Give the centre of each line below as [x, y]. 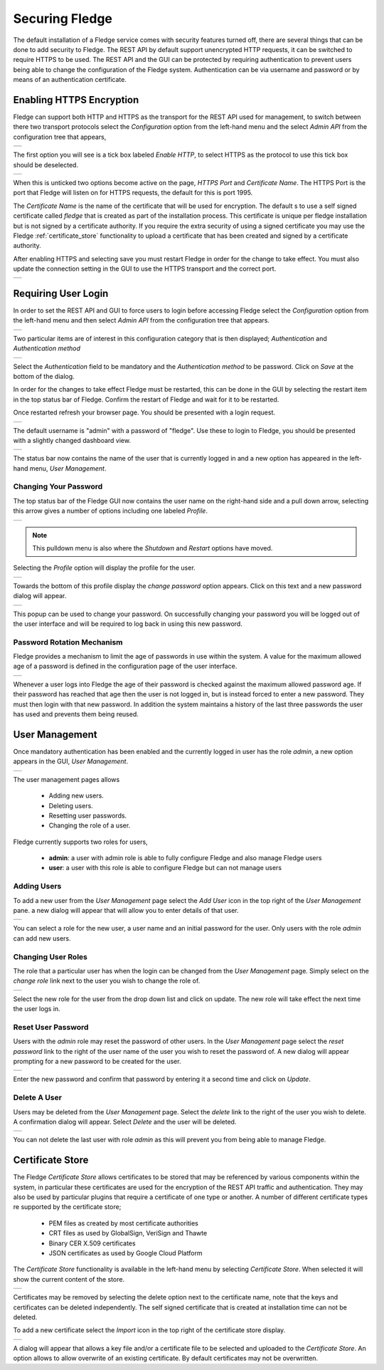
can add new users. [42, 938]
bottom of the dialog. [44, 376]
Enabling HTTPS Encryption [76, 100]
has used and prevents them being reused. [76, 714]
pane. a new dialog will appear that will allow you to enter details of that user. [126, 910]
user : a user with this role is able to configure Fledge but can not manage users [165, 868]
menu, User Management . [68, 468]
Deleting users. [71, 805]
